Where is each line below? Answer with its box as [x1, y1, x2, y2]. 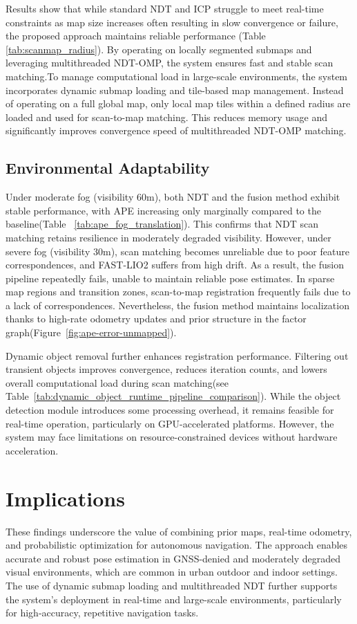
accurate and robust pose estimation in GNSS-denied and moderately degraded [6, 551, 341, 565]
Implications [6, 484, 125, 512]
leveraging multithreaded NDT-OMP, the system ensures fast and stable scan [6, 55, 334, 70]
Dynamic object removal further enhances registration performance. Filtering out [6, 348, 349, 363]
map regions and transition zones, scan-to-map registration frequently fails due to [6, 284, 351, 299]
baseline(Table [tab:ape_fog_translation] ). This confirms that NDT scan [6, 217, 319, 231]
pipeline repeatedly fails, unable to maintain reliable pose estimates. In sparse [6, 270, 335, 285]
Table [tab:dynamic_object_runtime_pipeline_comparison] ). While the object [6, 389, 341, 403]
